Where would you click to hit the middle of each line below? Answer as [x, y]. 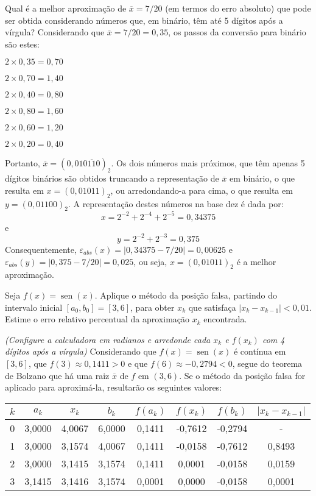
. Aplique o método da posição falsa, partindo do [186, 295]
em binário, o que [262, 178]
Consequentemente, [41, 249]
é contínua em [260, 351]
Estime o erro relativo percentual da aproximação [97, 319]
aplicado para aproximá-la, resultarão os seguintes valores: [114, 387]
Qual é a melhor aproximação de [66, 8]
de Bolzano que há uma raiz [57, 375]
